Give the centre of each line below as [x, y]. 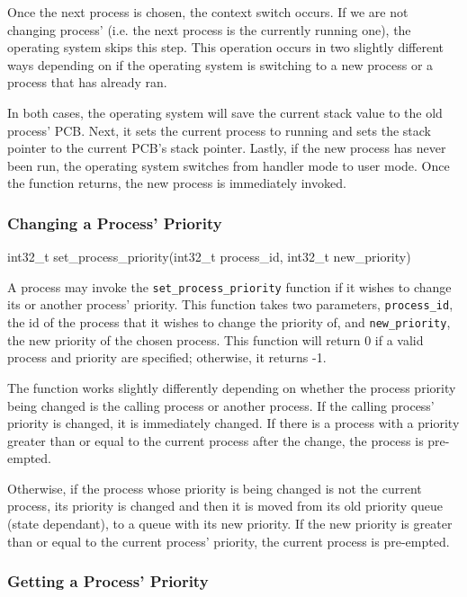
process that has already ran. [87, 82]
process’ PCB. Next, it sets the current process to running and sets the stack [220, 130]
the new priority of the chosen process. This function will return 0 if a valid [216, 339]
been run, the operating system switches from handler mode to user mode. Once [229, 165]
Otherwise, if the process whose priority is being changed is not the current [215, 488]
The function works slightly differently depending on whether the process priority [232, 387]
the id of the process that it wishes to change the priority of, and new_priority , [229, 322]
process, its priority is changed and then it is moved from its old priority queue [225, 506]
